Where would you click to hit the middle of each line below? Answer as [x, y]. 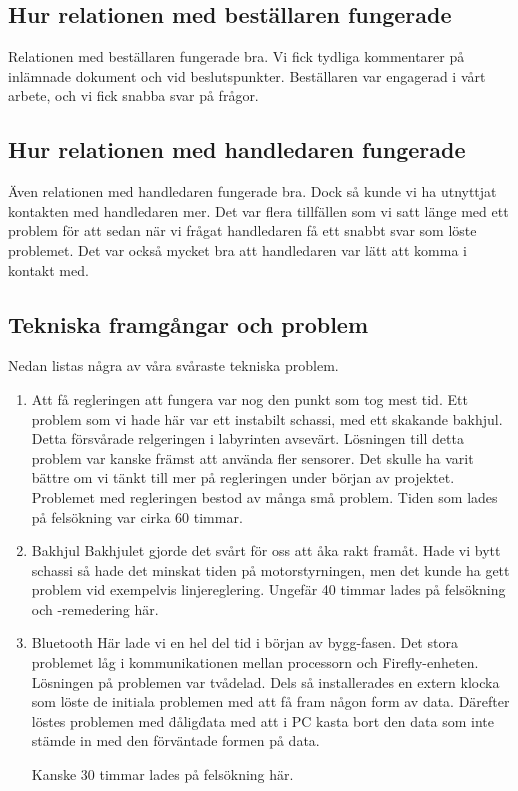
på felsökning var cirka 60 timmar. [137, 516]
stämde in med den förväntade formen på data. [175, 740]
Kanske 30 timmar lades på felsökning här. [162, 774]
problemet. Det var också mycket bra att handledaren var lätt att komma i [237, 249]
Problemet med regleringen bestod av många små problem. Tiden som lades [264, 496]
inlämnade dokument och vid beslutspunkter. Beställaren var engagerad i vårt [247, 75]
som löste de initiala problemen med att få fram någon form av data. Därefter [270, 701]
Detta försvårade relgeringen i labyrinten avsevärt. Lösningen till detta [247, 438]
